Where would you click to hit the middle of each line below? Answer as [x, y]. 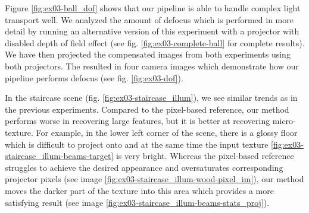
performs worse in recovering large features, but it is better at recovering [138, 121]
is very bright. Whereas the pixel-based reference [205, 156]
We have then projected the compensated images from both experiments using [148, 54]
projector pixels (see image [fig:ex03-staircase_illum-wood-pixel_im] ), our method [154, 179]
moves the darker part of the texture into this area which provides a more [139, 190]
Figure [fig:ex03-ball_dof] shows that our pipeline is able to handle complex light [153, 8]
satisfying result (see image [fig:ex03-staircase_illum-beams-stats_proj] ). [137, 202]
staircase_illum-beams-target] [59, 156]
